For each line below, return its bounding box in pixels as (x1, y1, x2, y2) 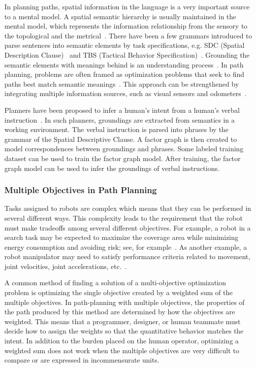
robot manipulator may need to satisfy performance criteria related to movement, (4, 251, 251, 262)
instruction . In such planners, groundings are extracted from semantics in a (4, 114, 235, 125)
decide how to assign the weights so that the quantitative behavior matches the (4, 326, 244, 336)
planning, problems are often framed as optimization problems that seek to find (4, 69, 244, 79)
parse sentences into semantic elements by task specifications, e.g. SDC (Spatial (4, 40, 245, 50)
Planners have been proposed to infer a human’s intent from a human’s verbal (4, 104, 240, 115)
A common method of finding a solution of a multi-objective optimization (4, 277, 226, 288)
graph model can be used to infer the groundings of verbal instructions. (4, 163, 220, 173)
